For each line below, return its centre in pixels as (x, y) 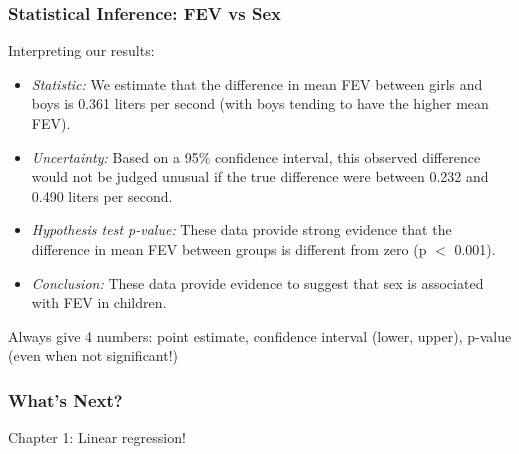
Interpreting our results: (81, 50)
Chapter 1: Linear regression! (97, 437)
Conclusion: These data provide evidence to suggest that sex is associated (257, 282)
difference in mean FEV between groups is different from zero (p (229, 248)
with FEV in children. (99, 302)
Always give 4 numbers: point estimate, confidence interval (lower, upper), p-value (260, 335)
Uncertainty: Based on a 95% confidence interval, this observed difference (256, 156)
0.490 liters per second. (102, 195)
